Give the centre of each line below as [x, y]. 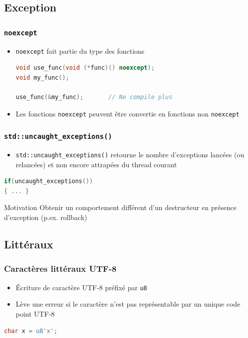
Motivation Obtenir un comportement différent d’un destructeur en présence [120, 207]
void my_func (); [42, 77]
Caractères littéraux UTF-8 [60, 269]
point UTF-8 [35, 313]
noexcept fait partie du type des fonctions [80, 51]
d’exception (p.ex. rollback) [46, 217]
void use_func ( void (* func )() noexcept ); [85, 68]
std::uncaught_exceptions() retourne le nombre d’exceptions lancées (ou [130, 155]
